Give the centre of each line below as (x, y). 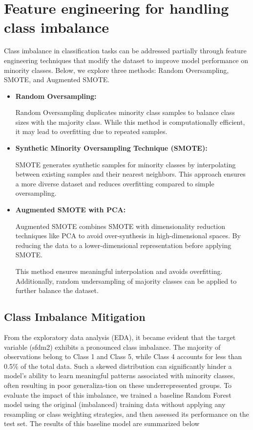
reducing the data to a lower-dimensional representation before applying (123, 245)
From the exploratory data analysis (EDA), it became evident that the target (120, 337)
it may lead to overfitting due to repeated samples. (91, 131)
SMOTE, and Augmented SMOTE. (57, 79)
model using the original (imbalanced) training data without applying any (115, 404)
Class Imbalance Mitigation (75, 317)
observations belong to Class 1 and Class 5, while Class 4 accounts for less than (123, 356)
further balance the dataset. (57, 290)
